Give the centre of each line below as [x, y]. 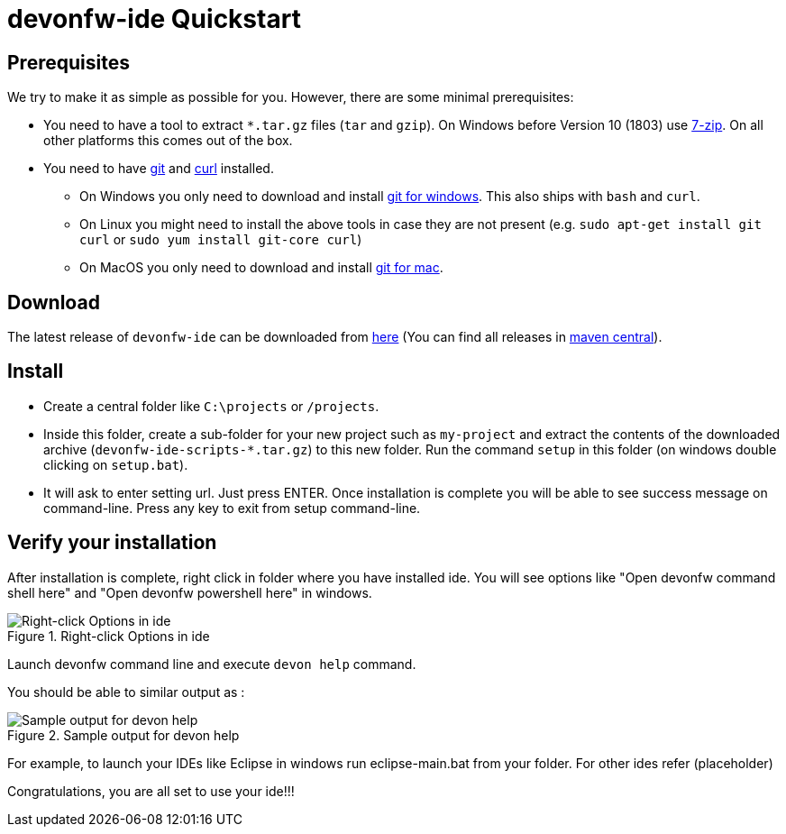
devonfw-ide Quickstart [154, 19]
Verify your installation [112, 543]
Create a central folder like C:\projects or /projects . [211, 406]
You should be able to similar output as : [126, 692]
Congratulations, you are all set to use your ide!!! [151, 791]
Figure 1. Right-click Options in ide [109, 636]
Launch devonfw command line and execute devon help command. [212, 664]
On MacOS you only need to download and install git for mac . [261, 268]
